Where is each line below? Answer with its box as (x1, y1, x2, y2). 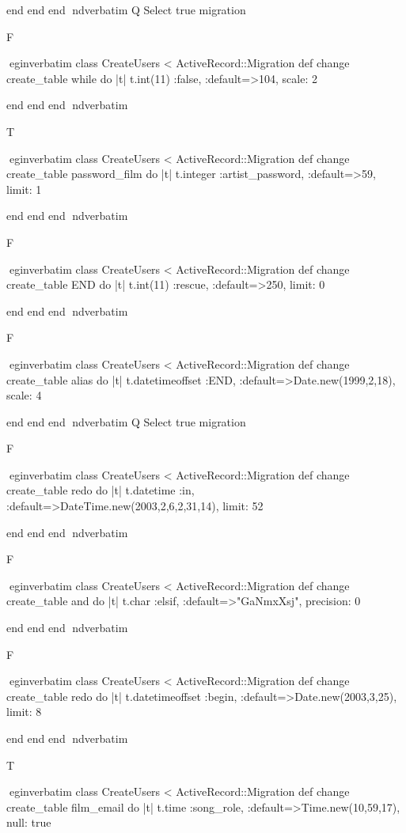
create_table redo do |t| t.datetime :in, (6, 482, 195, 498)
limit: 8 (6, 703, 42, 720)
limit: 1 (6, 180, 42, 197)
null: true (6, 814, 51, 831)
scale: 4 (6, 387, 42, 403)
